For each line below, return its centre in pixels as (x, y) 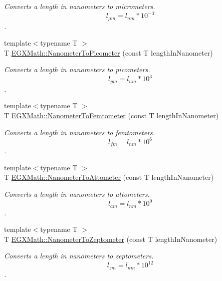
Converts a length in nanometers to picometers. (77, 69)
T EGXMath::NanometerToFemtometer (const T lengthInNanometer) (112, 115)
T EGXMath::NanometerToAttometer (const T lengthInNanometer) (109, 177)
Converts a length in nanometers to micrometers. (80, 6)
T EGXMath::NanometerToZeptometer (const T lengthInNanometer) (111, 239)
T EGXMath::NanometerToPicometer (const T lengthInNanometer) (108, 52)
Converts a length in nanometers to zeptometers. (79, 256)
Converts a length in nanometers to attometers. (77, 194)
